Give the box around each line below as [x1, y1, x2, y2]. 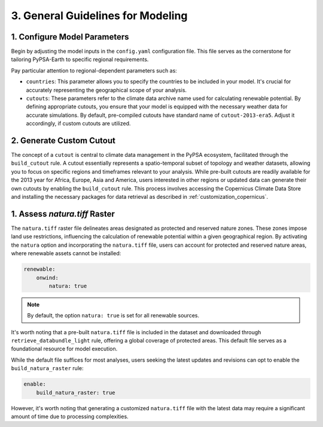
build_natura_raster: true [36, 389, 116, 396]
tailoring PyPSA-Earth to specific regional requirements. [11, 56, 149, 63]
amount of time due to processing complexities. [11, 413, 129, 420]
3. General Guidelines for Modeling [11, 9, 188, 22]
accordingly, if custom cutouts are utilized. [26, 120, 131, 127]
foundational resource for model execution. [11, 345, 118, 353]
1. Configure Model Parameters [11, 32, 129, 42]
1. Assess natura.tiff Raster [11, 208, 115, 219]
